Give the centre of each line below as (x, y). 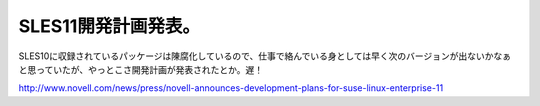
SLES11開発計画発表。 (109, 26)
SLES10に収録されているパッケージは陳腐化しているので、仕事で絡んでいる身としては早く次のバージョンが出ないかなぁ (265, 56)
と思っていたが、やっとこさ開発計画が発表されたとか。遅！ (141, 69)
